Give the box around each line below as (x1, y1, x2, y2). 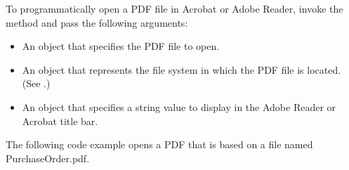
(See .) (22, 76, 51, 91)
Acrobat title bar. (22, 113, 98, 128)
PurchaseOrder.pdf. (6, 150, 90, 165)
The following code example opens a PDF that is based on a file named (6, 137, 313, 152)
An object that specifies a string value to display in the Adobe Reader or (22, 99, 336, 114)
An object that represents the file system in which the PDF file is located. (22, 62, 341, 77)
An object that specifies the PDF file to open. (22, 39, 220, 53)
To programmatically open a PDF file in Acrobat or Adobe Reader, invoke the (6, 1, 343, 15)
